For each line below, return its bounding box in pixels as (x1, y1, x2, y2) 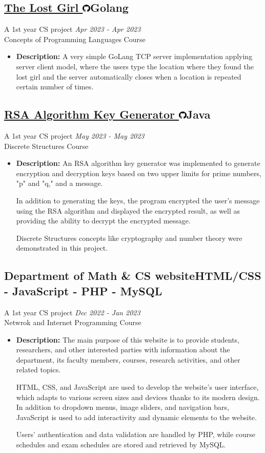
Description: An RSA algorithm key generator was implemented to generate (16, 158, 260, 168)
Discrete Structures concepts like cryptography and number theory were (16, 232, 242, 243)
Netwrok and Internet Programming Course (4, 317, 141, 328)
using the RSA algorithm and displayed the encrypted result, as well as (16, 205, 240, 216)
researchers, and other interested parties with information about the (16, 344, 230, 355)
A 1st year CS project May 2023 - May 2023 (4, 130, 145, 141)
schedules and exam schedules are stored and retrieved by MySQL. (16, 439, 226, 450)
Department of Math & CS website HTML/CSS (4, 268, 261, 284)
